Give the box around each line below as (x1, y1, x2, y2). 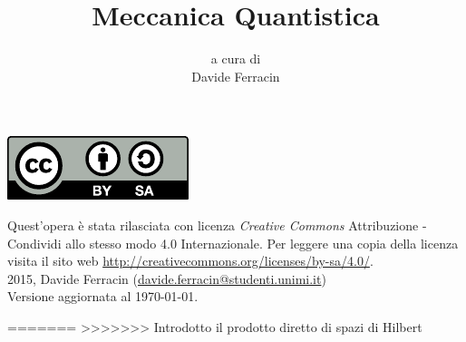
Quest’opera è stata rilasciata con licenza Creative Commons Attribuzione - (7, 215, 427, 234)
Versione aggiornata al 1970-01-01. (7, 287, 199, 306)
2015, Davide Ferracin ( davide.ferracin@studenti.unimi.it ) (7, 269, 326, 288)
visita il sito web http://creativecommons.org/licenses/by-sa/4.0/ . (7, 251, 374, 270)
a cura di (210, 49, 261, 68)
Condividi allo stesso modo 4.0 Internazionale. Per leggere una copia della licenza (7, 233, 459, 252)
